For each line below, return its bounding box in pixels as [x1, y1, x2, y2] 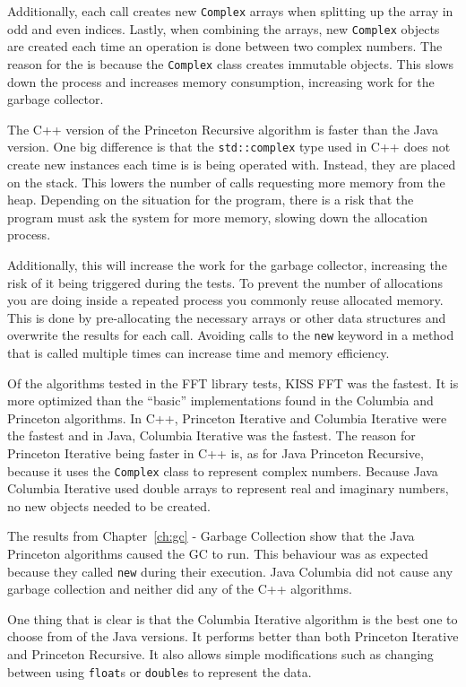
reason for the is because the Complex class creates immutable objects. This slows [7, 54, 454, 73]
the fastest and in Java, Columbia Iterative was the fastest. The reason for [7, 426, 416, 445]
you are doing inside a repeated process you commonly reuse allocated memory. [7, 291, 444, 309]
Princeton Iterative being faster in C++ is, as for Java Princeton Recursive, [7, 443, 424, 462]
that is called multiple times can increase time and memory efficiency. [7, 343, 390, 361]
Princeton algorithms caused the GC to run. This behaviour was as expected [7, 544, 428, 562]
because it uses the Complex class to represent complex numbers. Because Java [7, 461, 438, 480]
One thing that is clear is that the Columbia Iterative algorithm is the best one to [7, 609, 458, 628]
